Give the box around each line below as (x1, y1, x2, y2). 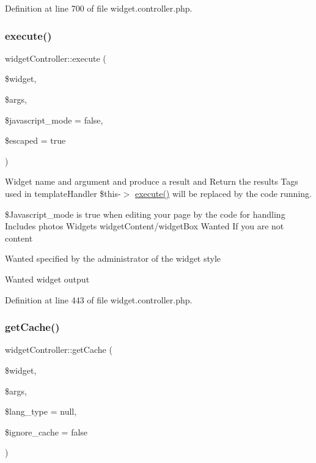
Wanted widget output (5, 272, 90, 285)
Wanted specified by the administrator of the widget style (5, 252, 221, 265)
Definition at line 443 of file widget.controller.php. (5, 293, 193, 306)
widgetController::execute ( (5, 51, 106, 64)
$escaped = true (5, 134, 66, 147)
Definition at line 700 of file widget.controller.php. (5, 2, 193, 14)
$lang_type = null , (5, 405, 77, 418)
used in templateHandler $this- (5, 187, 121, 199)
